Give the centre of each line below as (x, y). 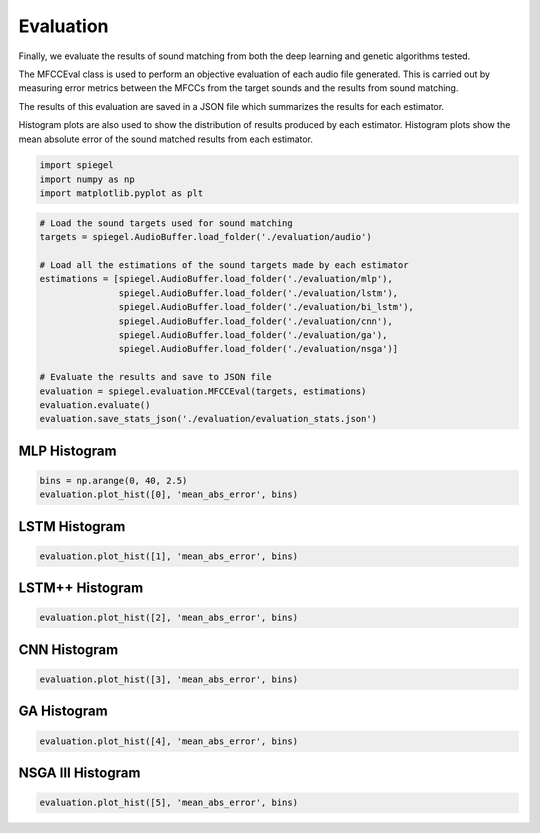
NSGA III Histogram (79, 773)
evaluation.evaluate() (95, 404)
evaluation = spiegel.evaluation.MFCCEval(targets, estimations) (203, 391)
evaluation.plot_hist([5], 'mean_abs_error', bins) (169, 803)
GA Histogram (63, 711)
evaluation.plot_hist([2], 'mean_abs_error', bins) (169, 618)
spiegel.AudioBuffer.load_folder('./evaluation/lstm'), (258, 293)
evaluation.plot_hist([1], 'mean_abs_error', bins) (169, 556)
